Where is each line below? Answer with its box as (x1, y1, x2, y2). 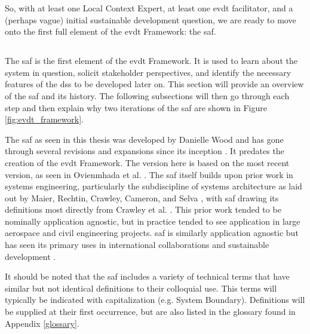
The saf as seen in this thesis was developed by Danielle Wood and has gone (5, 133, 284, 145)
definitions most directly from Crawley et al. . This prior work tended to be (5, 203, 281, 216)
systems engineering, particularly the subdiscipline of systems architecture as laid (5, 180, 302, 192)
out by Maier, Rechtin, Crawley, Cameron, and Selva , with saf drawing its (5, 191, 279, 204)
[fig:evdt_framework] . (5, 113, 84, 125)
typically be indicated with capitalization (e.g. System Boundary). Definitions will (5, 293, 305, 306)
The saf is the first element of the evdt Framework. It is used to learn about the (5, 54, 297, 67)
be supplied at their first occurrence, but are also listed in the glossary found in (5, 305, 296, 318)
